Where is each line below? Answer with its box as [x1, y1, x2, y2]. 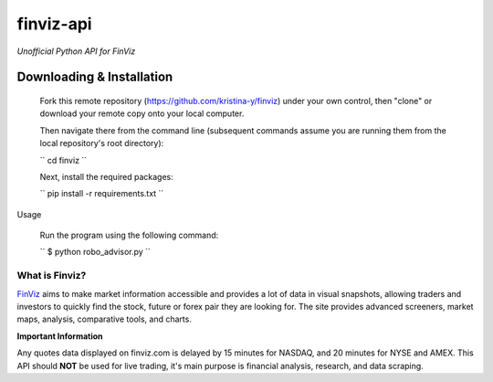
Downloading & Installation [16, 69, 173, 85]
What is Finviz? [16, 270, 87, 282]
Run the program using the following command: [39, 229, 219, 241]
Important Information [16, 330, 104, 342]
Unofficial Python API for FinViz [16, 46, 136, 57]
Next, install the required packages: [39, 171, 173, 182]
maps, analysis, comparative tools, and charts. [16, 313, 192, 324]
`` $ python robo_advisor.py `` [39, 247, 151, 258]
